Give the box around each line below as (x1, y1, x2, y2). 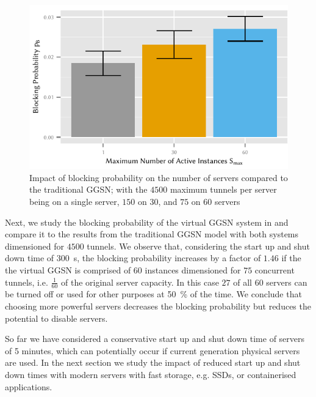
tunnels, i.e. (5, 275, 48, 288)
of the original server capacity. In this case (60, 275, 219, 288)
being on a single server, (29, 195, 120, 208)
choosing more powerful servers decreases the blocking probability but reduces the (5, 300, 311, 313)
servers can (266, 275, 307, 288)
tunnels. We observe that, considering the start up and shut (87, 239, 310, 252)
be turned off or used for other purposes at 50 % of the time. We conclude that (5, 288, 302, 300)
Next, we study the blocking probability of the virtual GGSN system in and (5, 215, 289, 228)
